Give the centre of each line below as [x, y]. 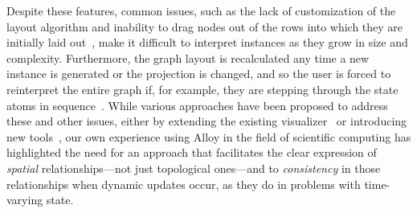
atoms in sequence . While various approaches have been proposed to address [197, 105]
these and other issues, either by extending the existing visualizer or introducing [207, 121]
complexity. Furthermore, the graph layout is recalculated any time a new [188, 57]
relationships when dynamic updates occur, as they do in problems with [184, 184]
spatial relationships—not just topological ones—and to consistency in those [194, 168]
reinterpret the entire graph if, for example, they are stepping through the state [202, 89]
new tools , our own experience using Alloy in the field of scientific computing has [209, 136]
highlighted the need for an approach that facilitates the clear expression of [192, 152]
